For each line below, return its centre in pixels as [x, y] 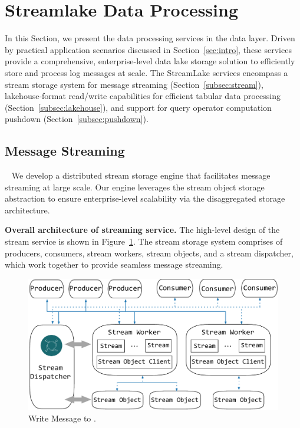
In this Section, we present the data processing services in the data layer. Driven [150, 38]
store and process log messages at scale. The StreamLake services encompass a [146, 72]
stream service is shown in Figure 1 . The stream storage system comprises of [144, 241]
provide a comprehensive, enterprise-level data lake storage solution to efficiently [150, 61]
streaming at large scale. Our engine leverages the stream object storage [135, 187]
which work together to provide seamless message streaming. [114, 264]
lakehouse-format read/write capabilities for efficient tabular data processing [143, 96]
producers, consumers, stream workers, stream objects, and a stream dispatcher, [149, 253]
